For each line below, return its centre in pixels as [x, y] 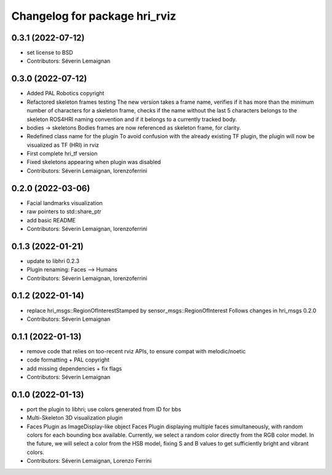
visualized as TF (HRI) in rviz [63, 145]
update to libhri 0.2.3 [53, 261]
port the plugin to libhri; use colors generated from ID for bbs [104, 409]
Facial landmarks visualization [65, 203]
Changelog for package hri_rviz [94, 16]
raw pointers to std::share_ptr [64, 211]
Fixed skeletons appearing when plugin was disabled [94, 162]
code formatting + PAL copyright [68, 360]
